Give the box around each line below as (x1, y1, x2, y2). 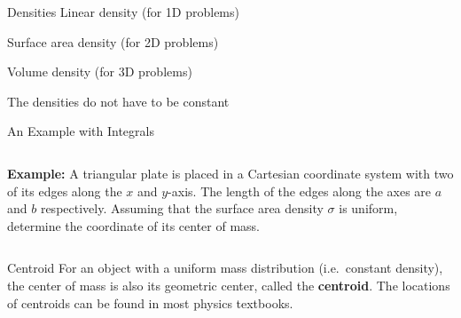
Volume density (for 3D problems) (7, 62, 192, 81)
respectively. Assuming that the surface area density (40, 199, 324, 218)
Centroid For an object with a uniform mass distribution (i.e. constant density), (7, 258, 443, 277)
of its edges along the (7, 181, 122, 200)
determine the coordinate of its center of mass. (7, 216, 260, 235)
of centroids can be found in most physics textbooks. (7, 293, 293, 312)
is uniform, (339, 199, 398, 218)
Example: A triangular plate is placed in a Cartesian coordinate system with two (7, 163, 454, 182)
